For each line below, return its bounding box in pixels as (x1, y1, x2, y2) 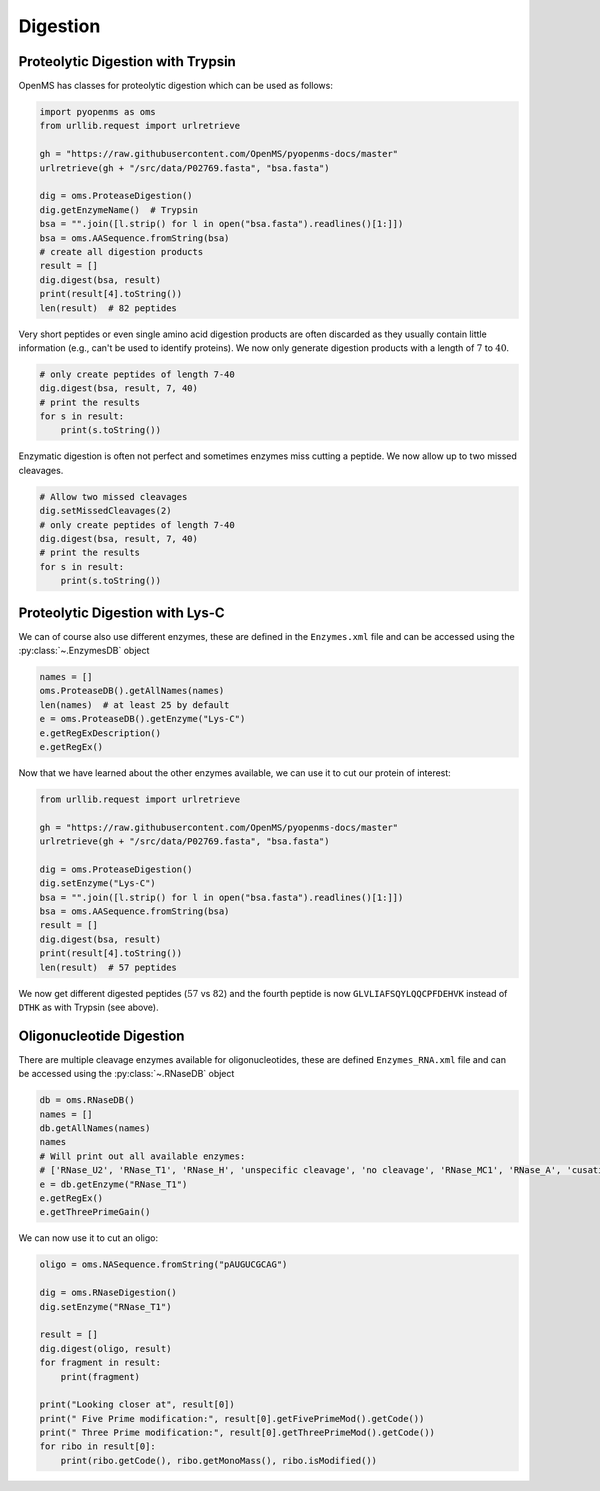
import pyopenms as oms (39, 106, 157, 118)
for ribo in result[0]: (39, 1441, 157, 1452)
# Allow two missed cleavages (39, 491, 188, 502)
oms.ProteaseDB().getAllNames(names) (39, 685, 225, 697)
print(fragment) (60, 1371, 140, 1382)
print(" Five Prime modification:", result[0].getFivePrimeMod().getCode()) (39, 1413, 425, 1424)
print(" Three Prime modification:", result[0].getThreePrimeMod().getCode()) (39, 1427, 435, 1439)
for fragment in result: (39, 1357, 162, 1369)
